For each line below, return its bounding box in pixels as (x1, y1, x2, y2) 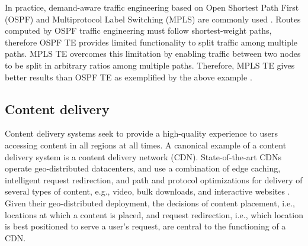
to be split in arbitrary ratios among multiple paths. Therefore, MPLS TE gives (5, 59, 295, 71)
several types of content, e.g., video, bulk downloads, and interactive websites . (5, 185, 290, 198)
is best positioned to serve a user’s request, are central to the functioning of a (5, 220, 286, 232)
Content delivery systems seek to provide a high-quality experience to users (5, 127, 278, 140)
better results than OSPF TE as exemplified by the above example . (5, 70, 252, 83)
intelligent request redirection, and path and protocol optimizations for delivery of (5, 173, 303, 186)
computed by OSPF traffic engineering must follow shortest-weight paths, (5, 24, 272, 37)
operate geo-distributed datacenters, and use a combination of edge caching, (5, 162, 281, 174)
